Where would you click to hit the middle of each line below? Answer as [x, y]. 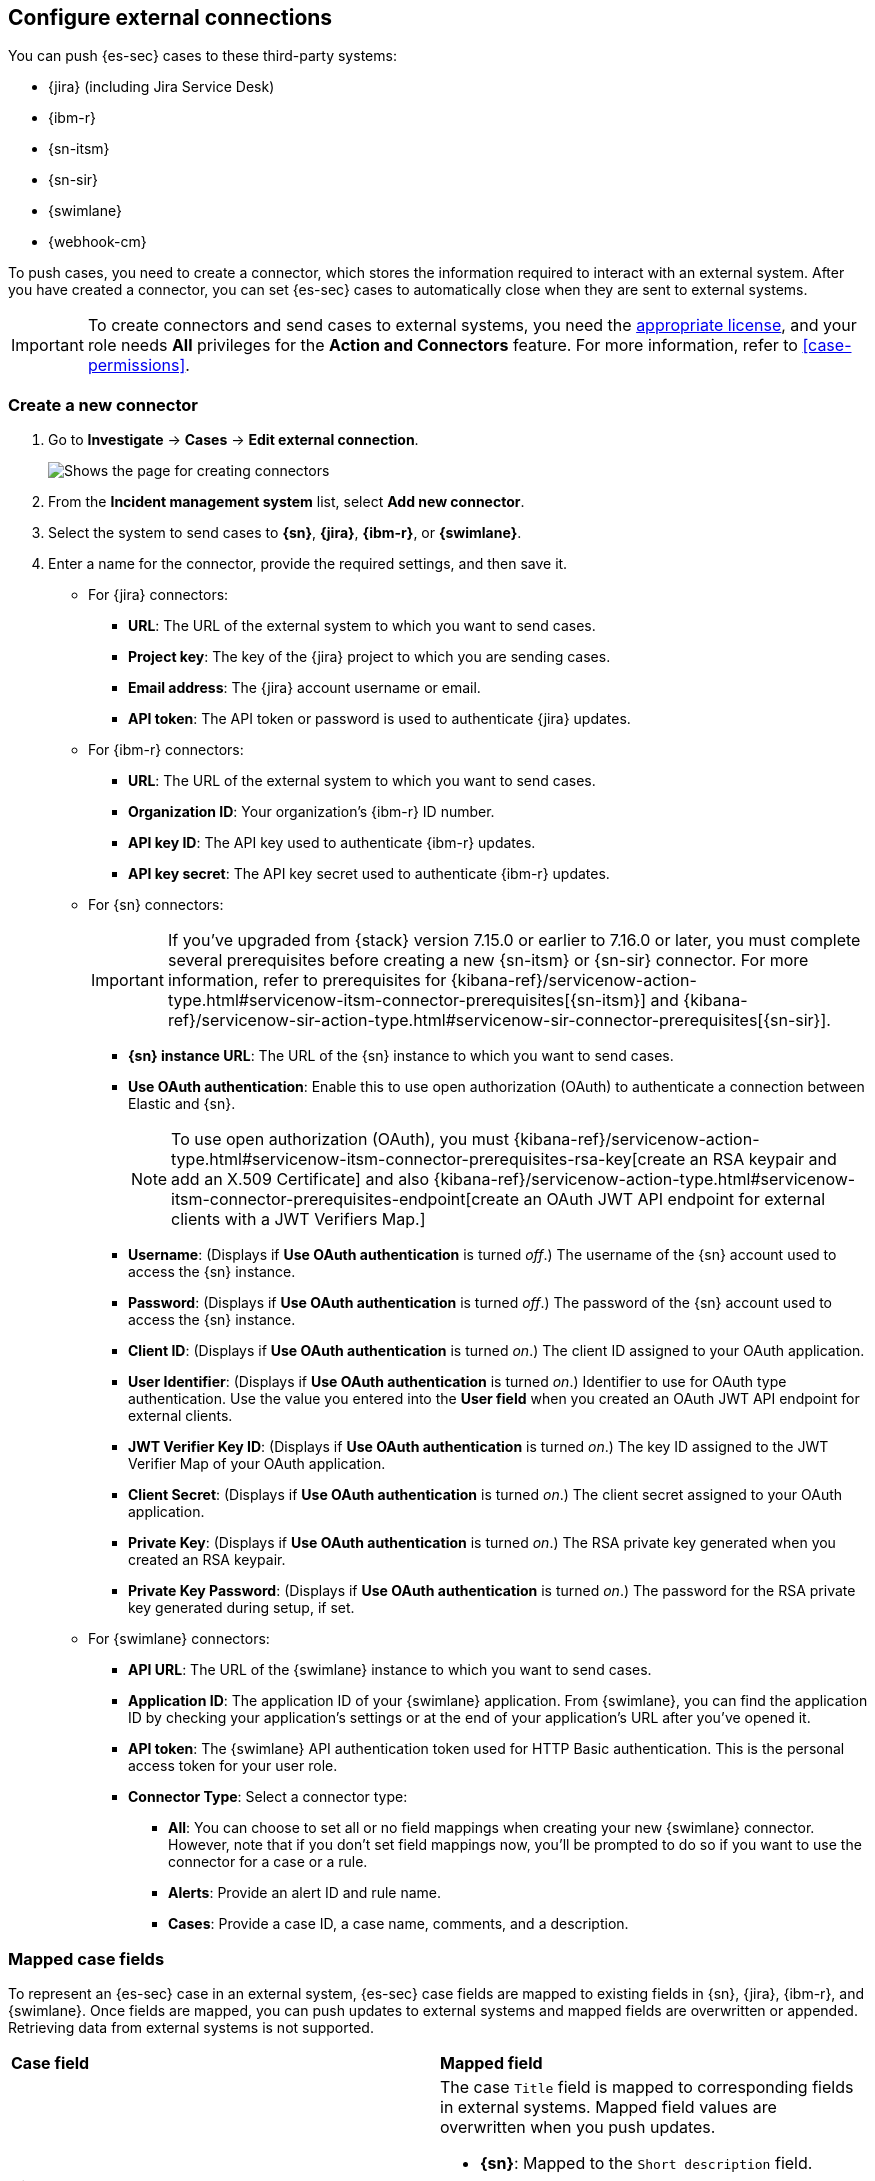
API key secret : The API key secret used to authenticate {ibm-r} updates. [369, 874]
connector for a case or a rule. [268, 1862]
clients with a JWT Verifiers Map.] [298, 1219]
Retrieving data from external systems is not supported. [191, 2027]
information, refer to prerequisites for [307, 980]
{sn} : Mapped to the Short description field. [646, 2162]
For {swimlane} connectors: [179, 1639]
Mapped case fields [86, 1958]
